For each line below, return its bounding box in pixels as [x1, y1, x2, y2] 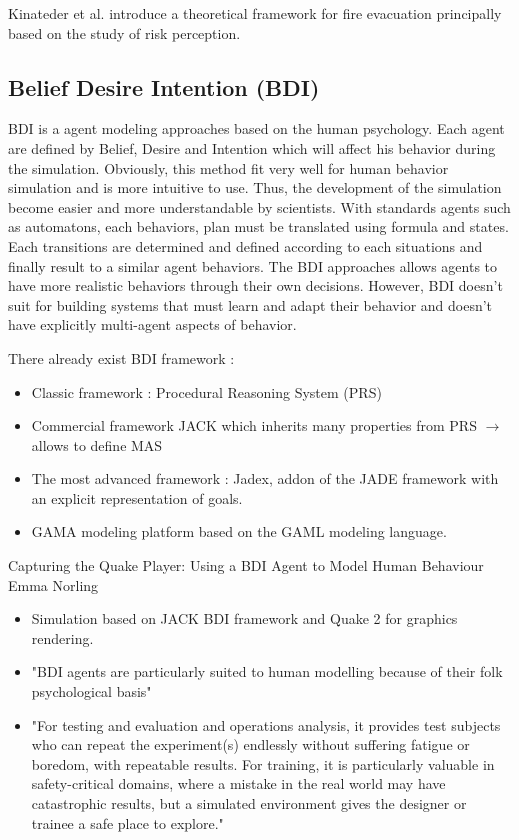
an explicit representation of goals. [31, 487, 243, 508]
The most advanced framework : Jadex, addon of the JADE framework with [31, 468, 499, 489]
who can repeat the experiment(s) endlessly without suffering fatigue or [31, 734, 470, 755]
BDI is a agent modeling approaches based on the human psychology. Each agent [8, 118, 505, 139]
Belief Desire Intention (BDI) [8, 71, 320, 102]
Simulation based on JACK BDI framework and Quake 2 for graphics [31, 608, 458, 629]
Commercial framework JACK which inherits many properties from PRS [31, 415, 477, 436]
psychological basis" [31, 681, 152, 702]
